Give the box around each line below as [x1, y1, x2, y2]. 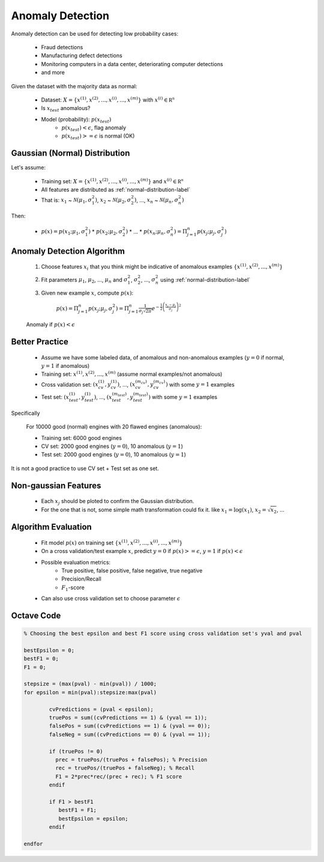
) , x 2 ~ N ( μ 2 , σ [95, 196, 131, 205]
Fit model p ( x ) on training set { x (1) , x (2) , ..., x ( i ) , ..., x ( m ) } [41, 539, 183, 546]
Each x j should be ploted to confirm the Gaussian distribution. [41, 498, 194, 506]
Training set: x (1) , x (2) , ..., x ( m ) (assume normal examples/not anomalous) [41, 370, 223, 378]
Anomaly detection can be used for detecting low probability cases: [11, 30, 179, 37]
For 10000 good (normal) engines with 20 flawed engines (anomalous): [26, 423, 202, 430]
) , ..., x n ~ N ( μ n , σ [134, 196, 179, 205]
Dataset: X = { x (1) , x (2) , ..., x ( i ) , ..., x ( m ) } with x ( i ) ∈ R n [41, 96, 175, 103]
